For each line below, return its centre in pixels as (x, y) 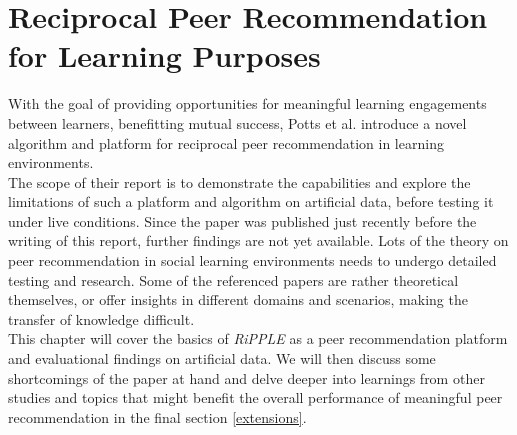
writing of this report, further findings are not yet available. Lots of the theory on (258, 240)
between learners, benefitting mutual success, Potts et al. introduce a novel (237, 122)
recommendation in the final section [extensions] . (157, 416)
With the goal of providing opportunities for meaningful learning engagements (247, 103)
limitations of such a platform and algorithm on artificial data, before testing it (251, 201)
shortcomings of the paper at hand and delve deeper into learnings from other (246, 377)
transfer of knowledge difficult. (101, 318)
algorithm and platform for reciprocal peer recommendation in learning (226, 142)
